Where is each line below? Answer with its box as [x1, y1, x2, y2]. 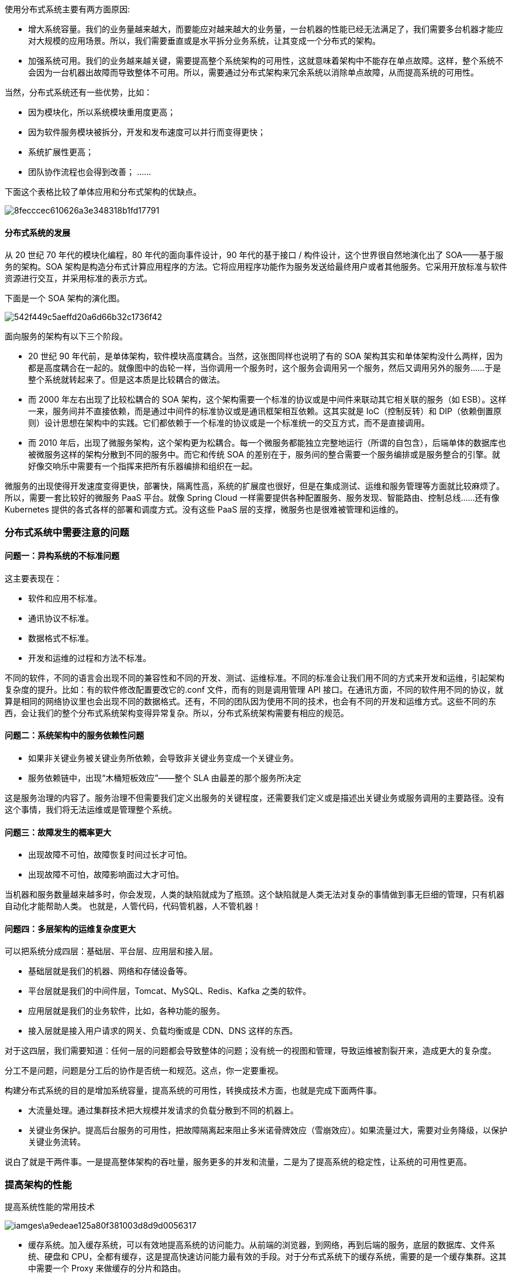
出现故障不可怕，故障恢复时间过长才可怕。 [28, 849, 192, 860]
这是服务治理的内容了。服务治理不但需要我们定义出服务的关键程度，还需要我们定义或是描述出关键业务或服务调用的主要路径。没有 [5, 793, 504, 803]
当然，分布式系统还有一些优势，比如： [5, 87, 152, 97]
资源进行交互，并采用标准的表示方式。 [5, 273, 152, 284]
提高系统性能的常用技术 [5, 1202, 95, 1212]
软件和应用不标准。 [28, 593, 102, 603]
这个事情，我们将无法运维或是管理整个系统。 [5, 804, 177, 815]
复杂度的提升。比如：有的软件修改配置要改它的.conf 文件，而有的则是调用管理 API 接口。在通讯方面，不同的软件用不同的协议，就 [5, 684, 504, 694]
